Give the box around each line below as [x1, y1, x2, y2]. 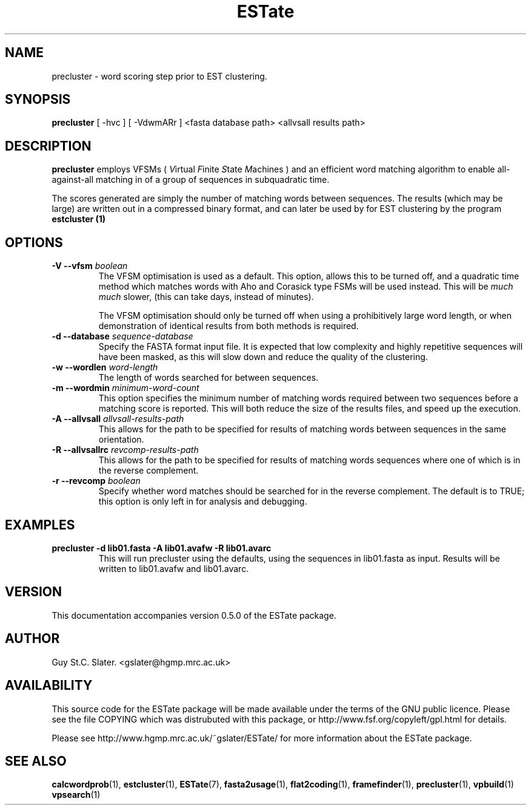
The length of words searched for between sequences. [98, 372, 319, 383]
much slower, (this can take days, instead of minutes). [98, 291, 314, 302]
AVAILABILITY [5, 678, 93, 693]
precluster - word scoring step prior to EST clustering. [52, 70, 267, 81]
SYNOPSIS [5, 92, 71, 107]
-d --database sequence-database [52, 331, 193, 342]
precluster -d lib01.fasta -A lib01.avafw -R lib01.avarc [52, 542, 272, 553]
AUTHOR [5, 631, 60, 647]
